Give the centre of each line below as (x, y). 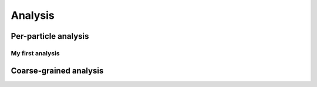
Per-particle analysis (50, 36)
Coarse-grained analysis (57, 71)
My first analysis (35, 53)
